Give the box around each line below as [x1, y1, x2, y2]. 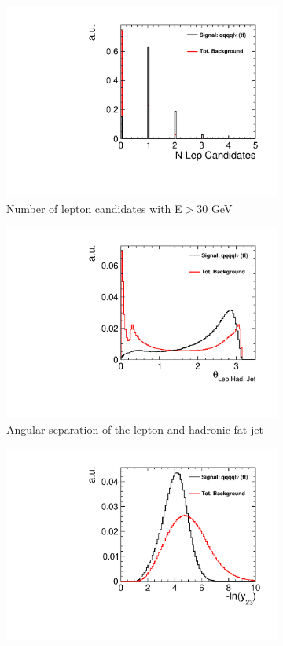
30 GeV [197, 200, 233, 216]
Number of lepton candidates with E [6, 200, 182, 216]
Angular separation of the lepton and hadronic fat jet [6, 421, 263, 437]
